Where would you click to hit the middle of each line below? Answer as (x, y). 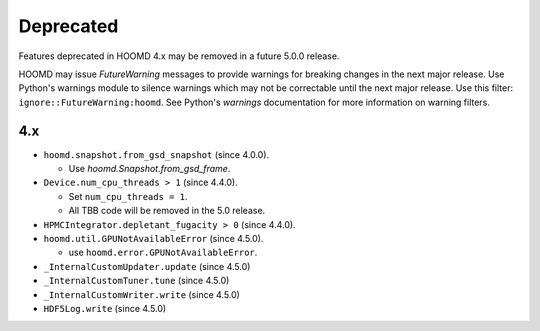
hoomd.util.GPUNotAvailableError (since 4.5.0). (153, 238)
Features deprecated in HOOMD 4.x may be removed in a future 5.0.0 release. (179, 56)
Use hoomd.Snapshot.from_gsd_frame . (149, 169)
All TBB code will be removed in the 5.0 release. (167, 211)
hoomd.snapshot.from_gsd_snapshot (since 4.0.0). (156, 154)
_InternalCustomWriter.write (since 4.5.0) (141, 294)
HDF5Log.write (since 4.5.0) (105, 308)
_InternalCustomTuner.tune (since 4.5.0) (136, 281)
